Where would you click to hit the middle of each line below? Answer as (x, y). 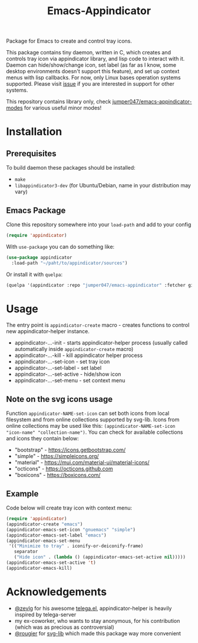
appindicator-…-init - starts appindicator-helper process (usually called (101, 343)
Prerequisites (31, 153)
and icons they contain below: (43, 439)
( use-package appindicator (39, 257)
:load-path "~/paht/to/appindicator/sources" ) (70, 263)
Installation (34, 132)
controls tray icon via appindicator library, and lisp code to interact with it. (95, 59)
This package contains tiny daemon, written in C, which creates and (88, 53)
